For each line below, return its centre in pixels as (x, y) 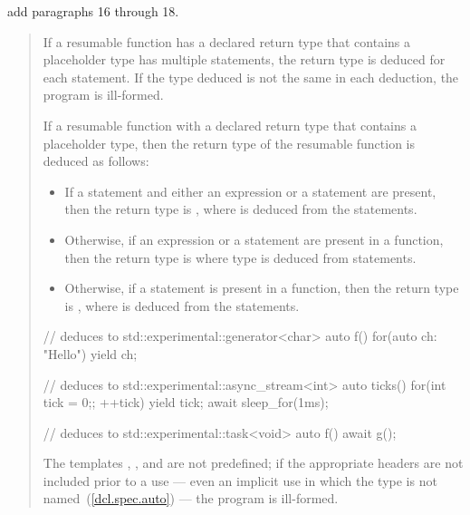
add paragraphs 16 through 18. (93, 11)
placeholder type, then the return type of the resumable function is (229, 143)
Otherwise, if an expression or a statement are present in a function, (254, 239)
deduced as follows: (96, 161)
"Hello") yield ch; (90, 353)
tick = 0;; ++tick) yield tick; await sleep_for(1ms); (186, 402)
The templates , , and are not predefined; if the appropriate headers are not (253, 463)
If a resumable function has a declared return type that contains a (227, 41)
